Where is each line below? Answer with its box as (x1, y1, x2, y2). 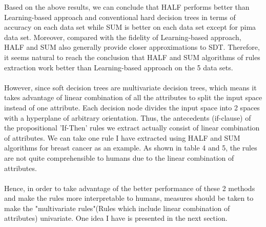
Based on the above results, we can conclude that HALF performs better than (4, 2, 250, 12)
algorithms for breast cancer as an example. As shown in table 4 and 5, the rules (4, 142, 257, 153)
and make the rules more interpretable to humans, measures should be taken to (4, 193, 254, 203)
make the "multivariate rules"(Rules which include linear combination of (4, 202, 230, 213)
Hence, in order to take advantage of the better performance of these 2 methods (4, 182, 255, 193)
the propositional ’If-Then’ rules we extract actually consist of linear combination (4, 122, 260, 133)
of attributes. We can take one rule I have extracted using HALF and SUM (4, 132, 240, 143)
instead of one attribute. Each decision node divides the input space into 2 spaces (4, 102, 260, 112)
